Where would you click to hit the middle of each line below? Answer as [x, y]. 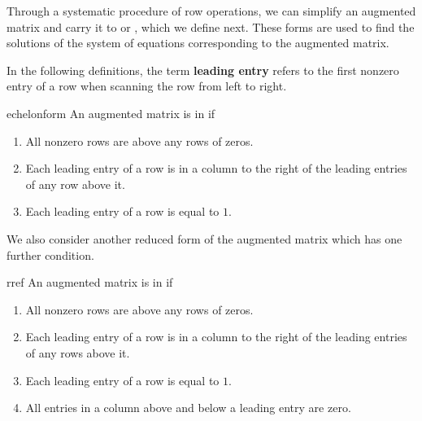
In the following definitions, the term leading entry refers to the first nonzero [203, 70]
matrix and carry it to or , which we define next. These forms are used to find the [211, 26]
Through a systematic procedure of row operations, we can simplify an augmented [211, 11]
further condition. [50, 254]
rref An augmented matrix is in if [90, 282]
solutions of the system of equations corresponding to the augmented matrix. [198, 43]
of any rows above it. [78, 352]
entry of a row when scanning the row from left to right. [147, 86]
